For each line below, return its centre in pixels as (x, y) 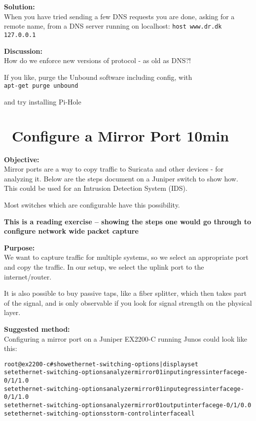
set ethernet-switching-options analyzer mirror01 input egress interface (119, 389)
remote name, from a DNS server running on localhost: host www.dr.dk (113, 26)
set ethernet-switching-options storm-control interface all (99, 413)
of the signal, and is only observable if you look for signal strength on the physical (128, 302)
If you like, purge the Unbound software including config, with (98, 77)
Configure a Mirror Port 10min (121, 135)
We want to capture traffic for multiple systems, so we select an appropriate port (126, 257)
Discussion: (23, 51)
